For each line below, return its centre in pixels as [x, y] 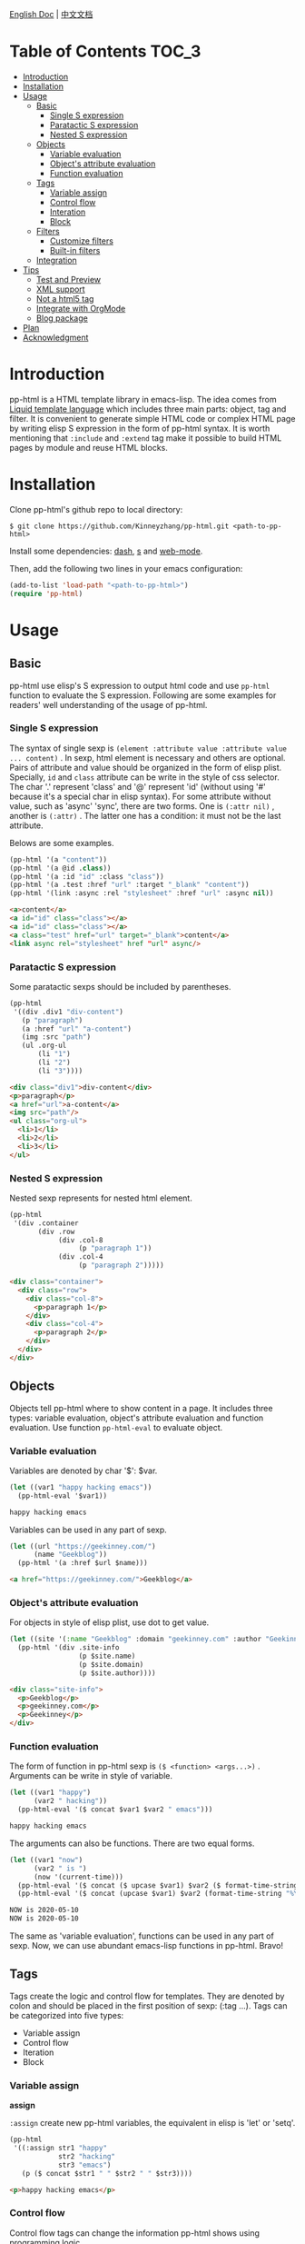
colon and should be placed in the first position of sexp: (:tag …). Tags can [148, 2005]
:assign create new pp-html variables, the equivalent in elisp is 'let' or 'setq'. [152, 2123]
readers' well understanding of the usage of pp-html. [108, 704]
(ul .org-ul [44, 1046]
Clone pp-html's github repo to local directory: [96, 509]
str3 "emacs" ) [84, 2165]
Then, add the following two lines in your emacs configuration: [126, 568]
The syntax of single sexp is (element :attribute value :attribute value [148, 748]
